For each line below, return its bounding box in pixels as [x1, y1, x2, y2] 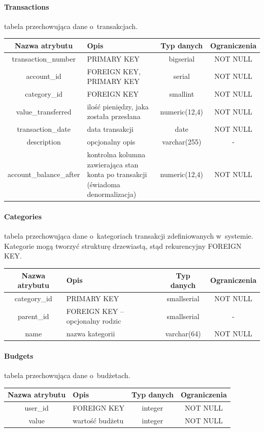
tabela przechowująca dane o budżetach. [4, 370, 130, 381]
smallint [169, 89, 194, 99]
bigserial [169, 53, 195, 64]
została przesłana [87, 111, 141, 122]
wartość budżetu [73, 415, 124, 425]
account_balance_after [8, 169, 80, 180]
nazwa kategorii [66, 328, 115, 339]
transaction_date [17, 124, 71, 134]
